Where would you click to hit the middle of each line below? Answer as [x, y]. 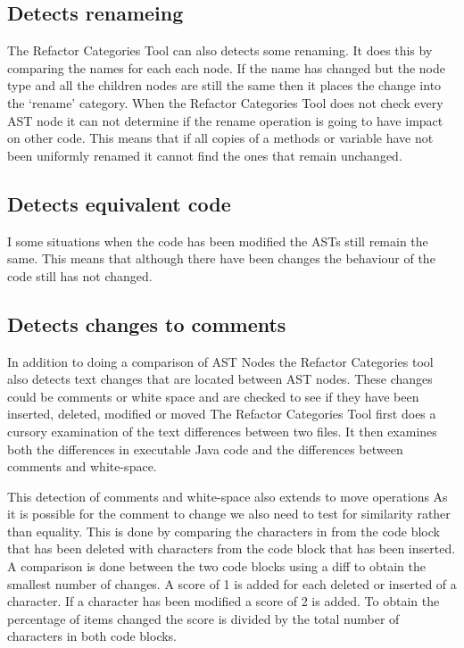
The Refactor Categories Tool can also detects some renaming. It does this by [220, 50]
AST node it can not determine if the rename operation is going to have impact [225, 120]
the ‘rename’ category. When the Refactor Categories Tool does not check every [225, 102]
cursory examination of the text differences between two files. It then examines [222, 431]
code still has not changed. [80, 275]
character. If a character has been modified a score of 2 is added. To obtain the [224, 601]
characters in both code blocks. [92, 636]
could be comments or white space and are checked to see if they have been [213, 396]
